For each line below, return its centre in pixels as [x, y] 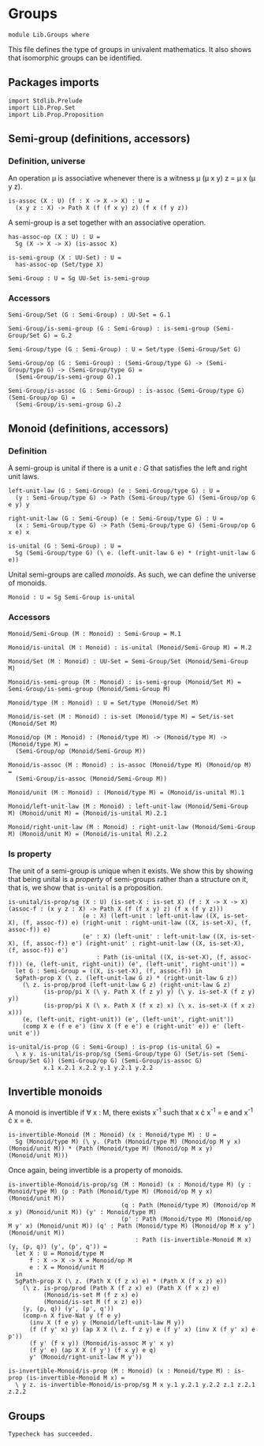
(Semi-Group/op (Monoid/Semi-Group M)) [81, 751]
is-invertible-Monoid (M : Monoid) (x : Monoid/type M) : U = [112, 1135]
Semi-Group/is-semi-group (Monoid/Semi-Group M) [89, 689]
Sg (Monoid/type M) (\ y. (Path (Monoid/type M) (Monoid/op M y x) [128, 1142]
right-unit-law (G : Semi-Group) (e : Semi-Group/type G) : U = [116, 519]
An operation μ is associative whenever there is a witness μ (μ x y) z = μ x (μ [132, 178]
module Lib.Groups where [49, 35]
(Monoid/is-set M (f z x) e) [91, 1295]
